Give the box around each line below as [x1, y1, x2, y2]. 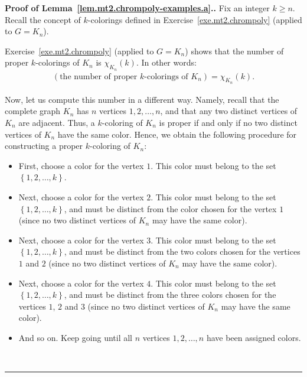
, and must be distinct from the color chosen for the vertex [64, 202, 277, 214]
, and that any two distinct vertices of [160, 105, 298, 117]
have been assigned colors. [206, 331, 301, 343]
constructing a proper [5, 139, 83, 152]
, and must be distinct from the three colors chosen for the [64, 288, 276, 301]
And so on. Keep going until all [18, 331, 133, 343]
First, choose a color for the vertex [18, 159, 144, 171]
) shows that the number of [185, 44, 284, 57]
